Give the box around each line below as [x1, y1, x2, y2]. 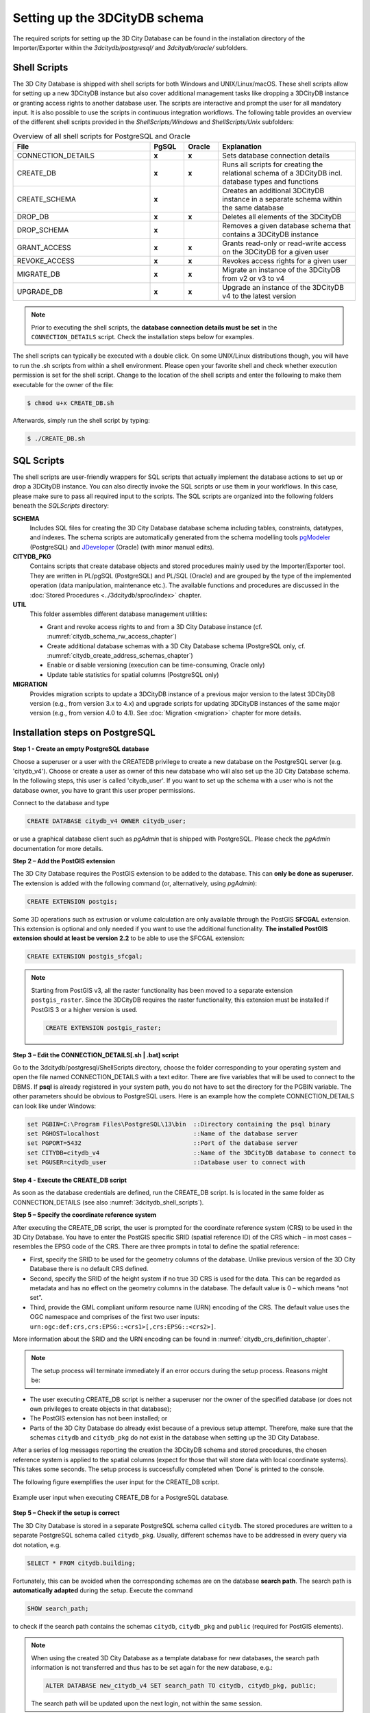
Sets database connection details [222, 151, 330, 160]
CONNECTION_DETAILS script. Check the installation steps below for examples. [31, 332, 255, 341]
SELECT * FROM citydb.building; [27, 1559, 136, 1567]
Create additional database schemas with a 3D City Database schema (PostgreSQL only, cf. [47, 641, 306, 650]
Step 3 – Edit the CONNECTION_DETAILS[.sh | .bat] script [12, 1050, 180, 1059]
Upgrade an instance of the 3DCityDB [222, 283, 344, 293]
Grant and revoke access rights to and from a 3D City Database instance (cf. [47, 622, 263, 630]
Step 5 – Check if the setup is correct [12, 1509, 120, 1517]
